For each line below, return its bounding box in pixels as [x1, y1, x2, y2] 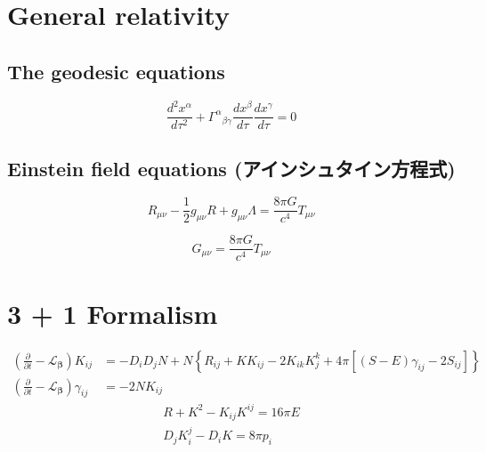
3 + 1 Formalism [7, 295, 218, 331]
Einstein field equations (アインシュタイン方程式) [7, 154, 456, 182]
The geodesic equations [7, 57, 225, 85]
